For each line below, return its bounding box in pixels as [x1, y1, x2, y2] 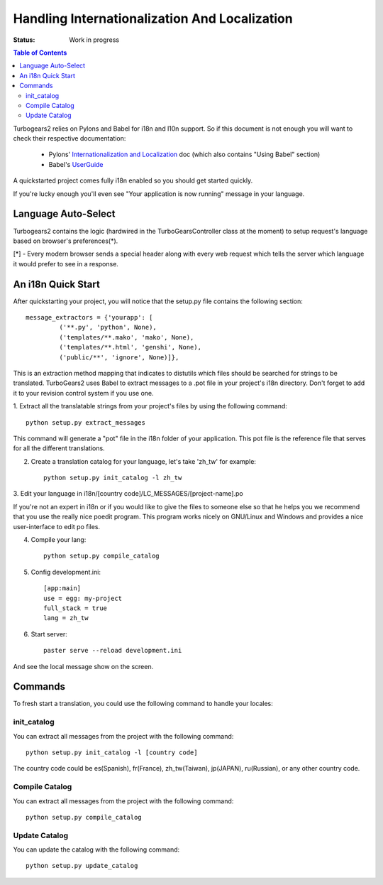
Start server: [30, 629, 67, 639]
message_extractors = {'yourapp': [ [26, 313, 153, 321]
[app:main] [43, 585, 82, 592]
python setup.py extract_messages [26, 418, 145, 426]
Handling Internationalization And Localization [13, 11, 294, 26]
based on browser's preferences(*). [13, 237, 118, 245]
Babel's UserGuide [48, 160, 104, 168]
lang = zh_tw [43, 614, 89, 622]
